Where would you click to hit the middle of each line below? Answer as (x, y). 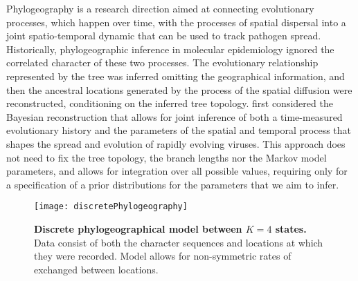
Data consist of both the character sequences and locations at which (179, 242)
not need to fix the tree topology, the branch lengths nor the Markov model (167, 157)
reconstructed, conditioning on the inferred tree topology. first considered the (170, 103)
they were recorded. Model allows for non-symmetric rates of (163, 256)
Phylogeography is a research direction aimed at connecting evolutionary (160, 8)
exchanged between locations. (96, 269)
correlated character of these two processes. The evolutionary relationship (162, 62)
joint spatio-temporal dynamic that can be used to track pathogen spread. (164, 36)
